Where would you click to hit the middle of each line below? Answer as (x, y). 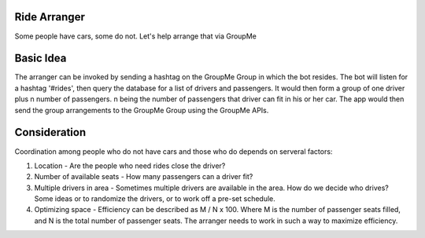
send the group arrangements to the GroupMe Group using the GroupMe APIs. (142, 110)
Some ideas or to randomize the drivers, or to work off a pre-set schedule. (155, 199)
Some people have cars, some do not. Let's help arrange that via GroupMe (136, 36)
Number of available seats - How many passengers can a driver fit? (144, 177)
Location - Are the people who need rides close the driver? (130, 166)
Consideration (50, 132)
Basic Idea (41, 59)
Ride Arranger (50, 17)
